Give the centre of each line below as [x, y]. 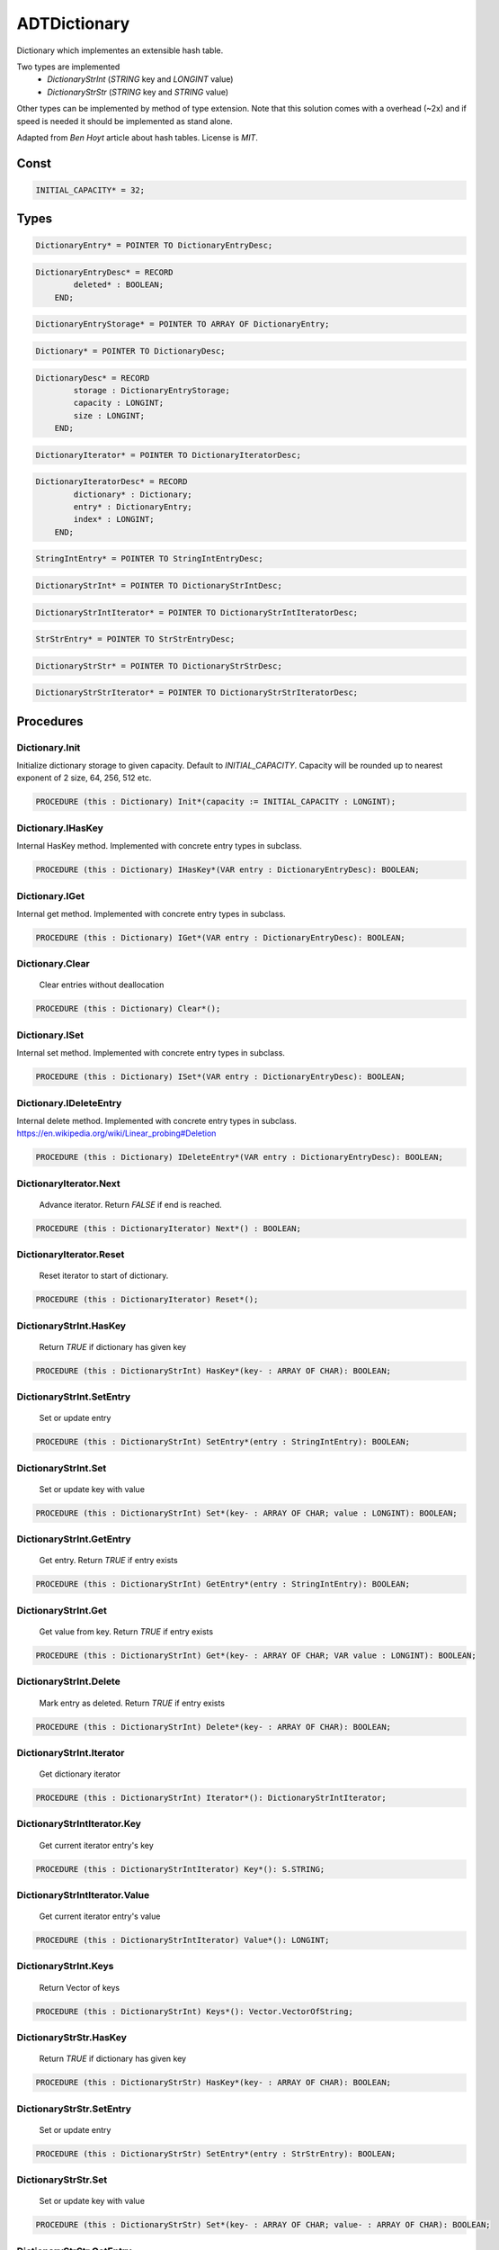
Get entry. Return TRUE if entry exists [109, 1561]
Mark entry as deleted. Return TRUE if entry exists [132, 1703]
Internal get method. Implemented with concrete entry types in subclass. [151, 913]
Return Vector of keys [80, 1987]
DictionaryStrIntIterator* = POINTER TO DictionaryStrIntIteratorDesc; [197, 612]
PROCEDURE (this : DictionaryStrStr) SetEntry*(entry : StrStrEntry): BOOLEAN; [216, 2154]
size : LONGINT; [109, 415]
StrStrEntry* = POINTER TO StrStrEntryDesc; [135, 639]
